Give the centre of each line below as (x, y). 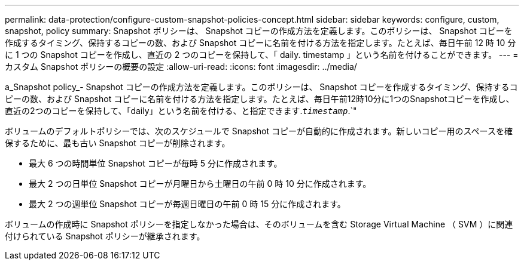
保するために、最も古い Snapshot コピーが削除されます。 (118, 143)
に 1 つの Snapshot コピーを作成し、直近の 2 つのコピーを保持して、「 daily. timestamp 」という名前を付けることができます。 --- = (262, 55)
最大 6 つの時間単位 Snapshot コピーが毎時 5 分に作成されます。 (156, 163)
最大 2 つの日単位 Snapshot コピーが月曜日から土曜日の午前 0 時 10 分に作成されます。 (200, 184)
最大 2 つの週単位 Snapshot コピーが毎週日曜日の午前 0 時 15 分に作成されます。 (187, 204)
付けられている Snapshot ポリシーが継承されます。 (105, 236)
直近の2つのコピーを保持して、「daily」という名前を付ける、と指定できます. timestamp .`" (181, 111)
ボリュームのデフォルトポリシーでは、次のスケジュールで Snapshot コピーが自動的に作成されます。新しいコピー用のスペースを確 (259, 131)
